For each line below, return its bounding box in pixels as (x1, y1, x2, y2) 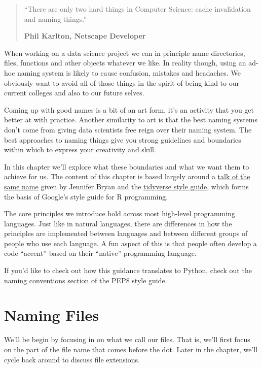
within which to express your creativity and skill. (4, 144, 156, 155)
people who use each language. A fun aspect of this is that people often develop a (4, 238, 257, 248)
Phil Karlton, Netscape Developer (24, 30, 146, 41)
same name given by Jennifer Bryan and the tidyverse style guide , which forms (4, 181, 249, 191)
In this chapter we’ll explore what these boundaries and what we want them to (4, 161, 249, 172)
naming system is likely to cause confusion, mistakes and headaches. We (17, 67, 241, 78)
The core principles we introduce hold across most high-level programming (4, 208, 235, 219)
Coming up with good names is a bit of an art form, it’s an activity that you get (4, 104, 254, 115)
